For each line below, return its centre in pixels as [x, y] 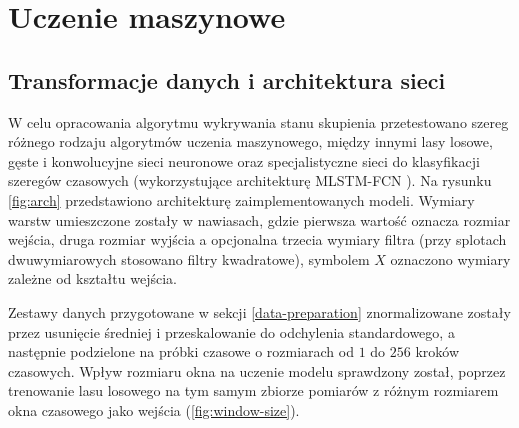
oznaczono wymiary [450, 258]
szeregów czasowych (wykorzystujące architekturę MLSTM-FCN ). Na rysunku [250, 180]
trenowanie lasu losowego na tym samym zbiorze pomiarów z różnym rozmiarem [253, 390]
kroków [437, 351]
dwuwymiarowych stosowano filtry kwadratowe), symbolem [189, 258]
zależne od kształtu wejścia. [92, 278]
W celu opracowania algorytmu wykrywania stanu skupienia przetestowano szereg [258, 121]
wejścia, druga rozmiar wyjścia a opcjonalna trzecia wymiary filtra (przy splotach [257, 239]
